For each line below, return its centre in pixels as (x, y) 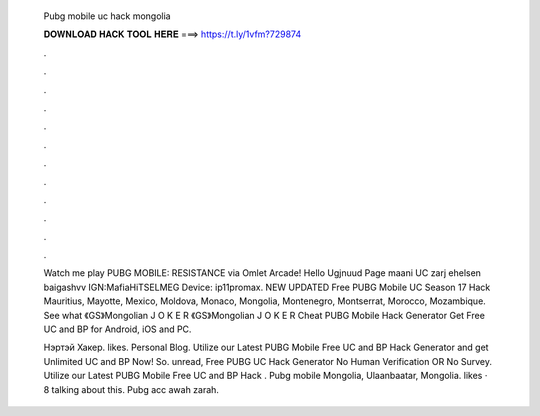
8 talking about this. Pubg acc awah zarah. (131, 389)
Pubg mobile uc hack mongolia (107, 16)
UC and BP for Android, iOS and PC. (117, 329)
